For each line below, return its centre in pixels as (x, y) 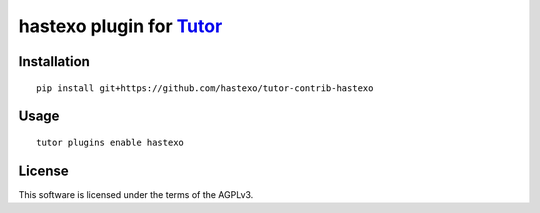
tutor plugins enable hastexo (110, 142)
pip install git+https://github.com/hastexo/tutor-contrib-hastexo (205, 88)
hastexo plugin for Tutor (120, 26)
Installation (54, 61)
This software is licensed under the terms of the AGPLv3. (136, 194)
